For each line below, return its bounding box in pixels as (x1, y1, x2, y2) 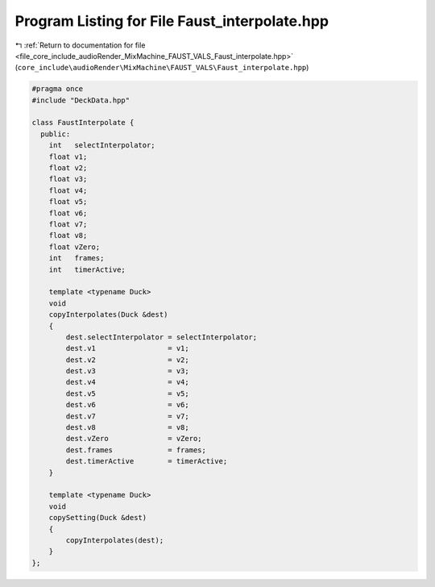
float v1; (48, 152, 88, 161)
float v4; (48, 185, 88, 195)
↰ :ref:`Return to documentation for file (14, 40, 146, 50)
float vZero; (48, 242, 101, 252)
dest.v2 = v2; (65, 355, 189, 364)
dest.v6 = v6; (65, 400, 189, 410)
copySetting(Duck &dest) (48, 513, 147, 522)
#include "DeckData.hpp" (31, 95, 130, 105)
